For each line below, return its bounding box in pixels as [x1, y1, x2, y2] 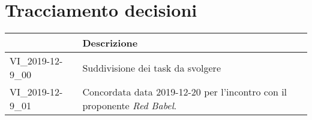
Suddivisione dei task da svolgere [82, 60, 221, 75]
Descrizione [82, 36, 138, 50]
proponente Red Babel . [82, 99, 177, 113]
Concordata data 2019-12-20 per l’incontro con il [82, 85, 287, 99]
